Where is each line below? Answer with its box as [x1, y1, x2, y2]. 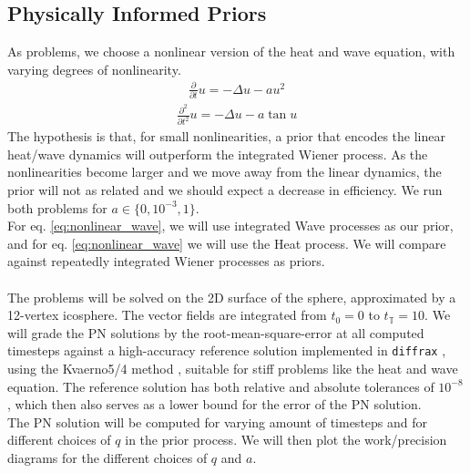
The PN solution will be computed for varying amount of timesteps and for [7, 412, 428, 431]
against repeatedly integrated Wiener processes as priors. [7, 252, 325, 271]
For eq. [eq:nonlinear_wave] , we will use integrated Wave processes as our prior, [7, 216, 454, 235]
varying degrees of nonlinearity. [7, 59, 181, 78]
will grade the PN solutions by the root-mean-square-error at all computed [7, 323, 424, 342]
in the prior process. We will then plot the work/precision [125, 430, 447, 449]
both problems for [7, 198, 107, 217]
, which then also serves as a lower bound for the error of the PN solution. [7, 395, 422, 414]
